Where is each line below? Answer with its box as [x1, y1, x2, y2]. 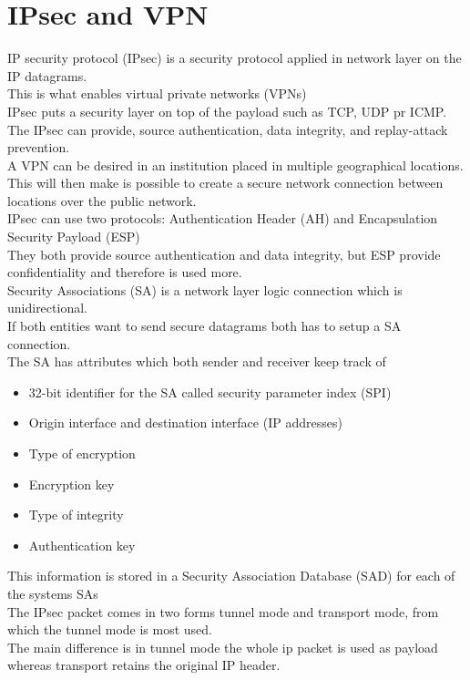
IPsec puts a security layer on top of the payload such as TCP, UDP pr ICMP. [7, 101, 447, 120]
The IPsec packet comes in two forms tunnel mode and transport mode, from [7, 602, 439, 621]
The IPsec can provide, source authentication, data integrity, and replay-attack [7, 119, 448, 139]
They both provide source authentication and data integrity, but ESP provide [7, 244, 441, 263]
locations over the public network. [7, 191, 197, 210]
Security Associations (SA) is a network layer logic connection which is [7, 280, 403, 299]
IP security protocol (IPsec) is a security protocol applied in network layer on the [7, 48, 462, 67]
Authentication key [28, 535, 136, 554]
